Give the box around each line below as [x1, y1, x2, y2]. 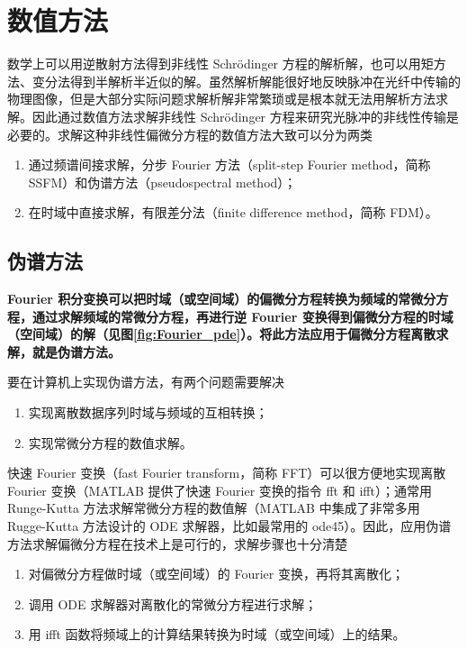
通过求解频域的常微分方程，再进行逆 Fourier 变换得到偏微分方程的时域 [31, 306, 454, 325]
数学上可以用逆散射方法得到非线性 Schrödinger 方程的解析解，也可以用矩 [7, 54, 434, 73]
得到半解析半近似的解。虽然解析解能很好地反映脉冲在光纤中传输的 [69, 71, 461, 90]
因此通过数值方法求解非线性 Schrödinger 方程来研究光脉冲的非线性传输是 [31, 106, 459, 125]
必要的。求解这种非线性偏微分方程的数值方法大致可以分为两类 [7, 124, 373, 143]
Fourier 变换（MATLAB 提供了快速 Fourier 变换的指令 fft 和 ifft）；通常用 [7, 480, 432, 499]
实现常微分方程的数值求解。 [28, 433, 193, 452]
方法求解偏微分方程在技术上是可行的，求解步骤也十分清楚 [7, 534, 347, 553]
